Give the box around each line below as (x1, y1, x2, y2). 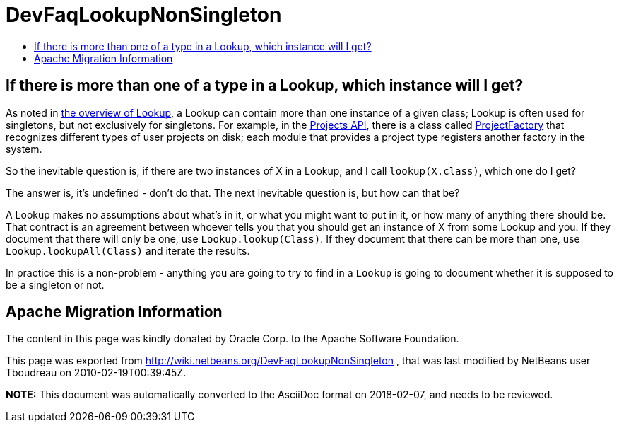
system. (6, 142, 42, 155)
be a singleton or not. (6, 278, 105, 291)
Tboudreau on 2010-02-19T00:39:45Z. (6, 366, 187, 379)
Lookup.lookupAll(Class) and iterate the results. (6, 244, 250, 257)
